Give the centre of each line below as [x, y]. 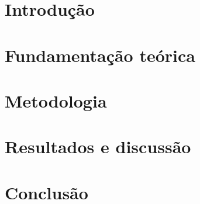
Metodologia [56, 100]
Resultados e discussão [98, 146]
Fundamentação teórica [100, 55]
